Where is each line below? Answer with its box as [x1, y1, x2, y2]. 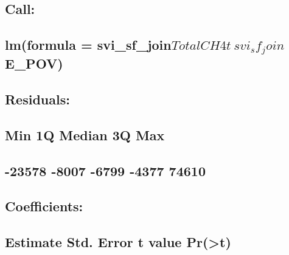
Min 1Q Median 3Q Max [5, 125, 165, 144]
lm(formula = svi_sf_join [5, 35, 172, 54]
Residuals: [5, 90, 70, 109]
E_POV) [5, 54, 63, 73]
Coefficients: [5, 197, 83, 216]
